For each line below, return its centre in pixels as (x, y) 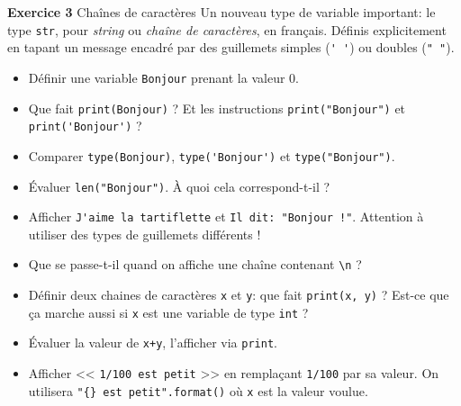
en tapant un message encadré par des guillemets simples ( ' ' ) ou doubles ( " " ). (231, 47)
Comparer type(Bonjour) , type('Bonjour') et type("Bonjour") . (212, 155)
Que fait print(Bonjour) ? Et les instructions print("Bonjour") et (217, 108)
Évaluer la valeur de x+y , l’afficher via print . (153, 343)
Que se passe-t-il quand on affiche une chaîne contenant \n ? (195, 264)
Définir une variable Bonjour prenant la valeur (157, 77)
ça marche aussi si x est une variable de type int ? (168, 312)
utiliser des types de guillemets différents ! (145, 234)
